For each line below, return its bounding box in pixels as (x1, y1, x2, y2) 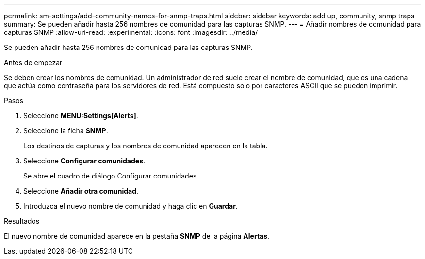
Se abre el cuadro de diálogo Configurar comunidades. (23, 172, 199, 180)
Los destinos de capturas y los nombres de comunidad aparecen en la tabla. (23, 142, 268, 150)
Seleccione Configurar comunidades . (23, 157, 146, 165)
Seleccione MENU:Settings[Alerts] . (23, 112, 138, 120)
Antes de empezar (4, 58, 63, 66)
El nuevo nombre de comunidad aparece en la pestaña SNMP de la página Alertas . (4, 232, 270, 240)
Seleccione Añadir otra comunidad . (23, 187, 139, 195)
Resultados (4, 217, 40, 225)
